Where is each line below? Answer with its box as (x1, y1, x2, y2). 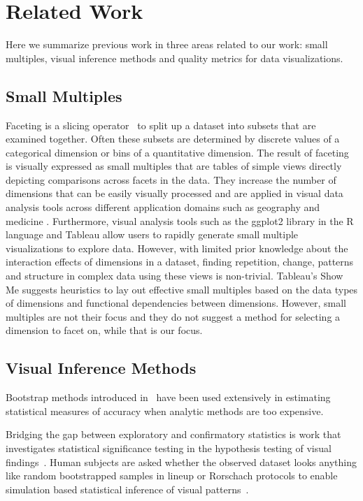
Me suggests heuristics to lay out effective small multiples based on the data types (6, 282, 358, 296)
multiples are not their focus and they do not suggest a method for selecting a (6, 309, 341, 324)
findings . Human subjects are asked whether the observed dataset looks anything (6, 454, 357, 469)
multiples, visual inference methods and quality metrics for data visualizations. (6, 50, 343, 65)
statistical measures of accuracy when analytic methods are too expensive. (6, 403, 324, 418)
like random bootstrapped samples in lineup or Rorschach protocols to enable (6, 468, 338, 483)
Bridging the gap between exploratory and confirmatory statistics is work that (6, 427, 341, 442)
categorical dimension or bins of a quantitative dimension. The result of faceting (6, 145, 349, 159)
